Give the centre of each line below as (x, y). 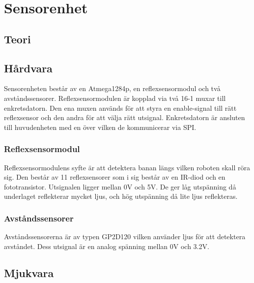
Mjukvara (29, 272)
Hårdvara (28, 68)
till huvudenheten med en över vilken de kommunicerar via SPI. (100, 127)
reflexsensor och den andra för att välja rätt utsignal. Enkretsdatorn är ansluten (125, 117)
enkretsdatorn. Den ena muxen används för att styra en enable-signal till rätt (120, 108)
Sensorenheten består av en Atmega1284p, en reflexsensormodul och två (112, 88)
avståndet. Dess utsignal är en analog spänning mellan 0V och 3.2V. (107, 246)
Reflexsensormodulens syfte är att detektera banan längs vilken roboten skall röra (127, 167)
